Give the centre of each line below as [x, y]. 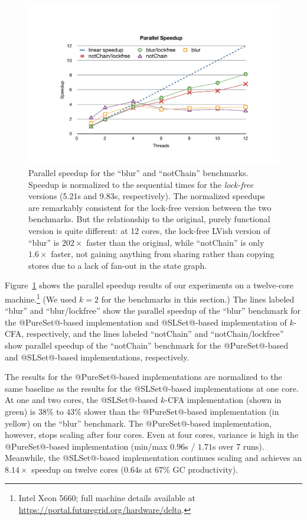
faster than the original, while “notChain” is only [175, 242]
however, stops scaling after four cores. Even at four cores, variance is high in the [152, 435]
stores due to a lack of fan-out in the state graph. [118, 265]
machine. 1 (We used [41, 298]
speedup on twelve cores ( [78, 469]
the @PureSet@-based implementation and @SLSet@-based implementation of [146, 322]
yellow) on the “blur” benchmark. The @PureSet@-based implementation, [138, 423]
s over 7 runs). [238, 446]
